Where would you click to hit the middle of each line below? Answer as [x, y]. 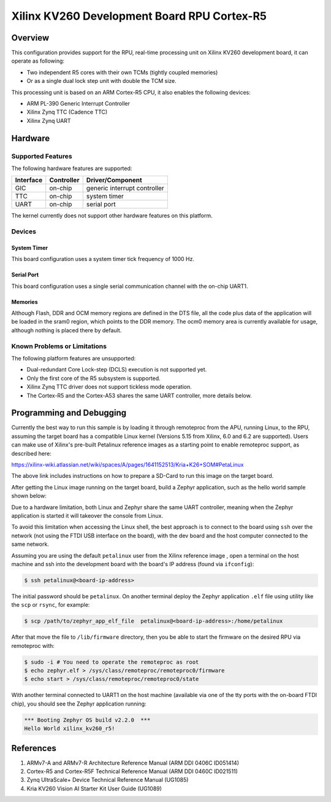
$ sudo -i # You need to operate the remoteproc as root [112, 662]
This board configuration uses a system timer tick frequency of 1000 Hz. [103, 259]
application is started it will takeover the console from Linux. [87, 515]
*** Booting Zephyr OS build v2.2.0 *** [87, 720]
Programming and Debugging [69, 413]
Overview [30, 38]
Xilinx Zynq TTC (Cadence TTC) [67, 112]
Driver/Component [114, 180]
